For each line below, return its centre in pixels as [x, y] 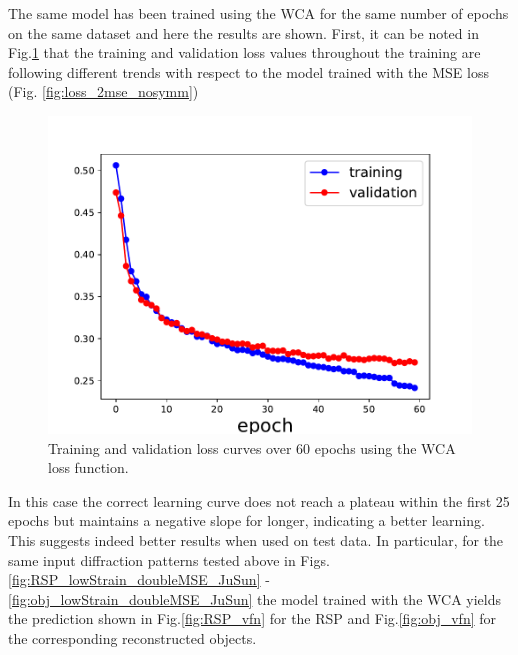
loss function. [88, 467]
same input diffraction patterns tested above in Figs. [169, 559]
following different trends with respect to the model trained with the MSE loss [248, 71]
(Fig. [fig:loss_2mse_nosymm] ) [103, 91]
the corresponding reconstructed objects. [132, 637]
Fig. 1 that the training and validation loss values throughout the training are [244, 52]
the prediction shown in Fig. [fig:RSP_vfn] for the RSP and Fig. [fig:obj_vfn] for [252, 618]
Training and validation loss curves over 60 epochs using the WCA [252, 447]
